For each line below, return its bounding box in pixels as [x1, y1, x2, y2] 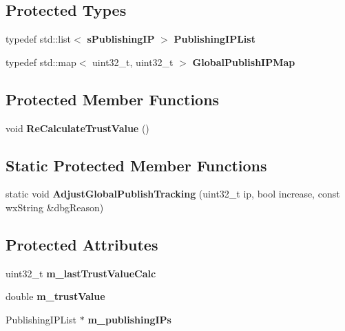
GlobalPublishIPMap [192, 54, 295, 69]
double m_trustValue [6, 289, 105, 303]
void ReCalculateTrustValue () [6, 120, 149, 135]
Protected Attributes [6, 233, 158, 255]
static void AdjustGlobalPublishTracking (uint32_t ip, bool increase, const [6, 186, 340, 201]
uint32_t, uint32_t [92, 54, 174, 69]
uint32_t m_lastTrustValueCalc [6, 266, 156, 280]
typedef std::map [6, 54, 76, 69]
